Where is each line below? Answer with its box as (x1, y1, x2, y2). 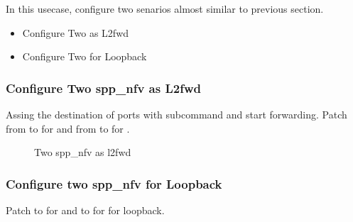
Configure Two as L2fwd (22, 25, 129, 40)
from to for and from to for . (6, 121, 130, 135)
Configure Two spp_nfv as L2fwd (6, 79, 201, 96)
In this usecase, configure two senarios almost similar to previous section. (6, 1, 324, 16)
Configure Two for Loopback (22, 49, 147, 64)
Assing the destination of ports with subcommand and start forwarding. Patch (6, 107, 347, 121)
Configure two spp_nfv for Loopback (6, 174, 222, 192)
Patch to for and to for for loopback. (6, 203, 165, 217)
